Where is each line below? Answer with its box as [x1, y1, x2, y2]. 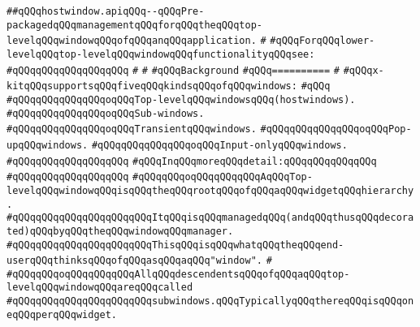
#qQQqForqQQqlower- [270, 35, 375, 47]
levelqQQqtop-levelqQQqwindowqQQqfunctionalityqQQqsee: [6, 48, 315, 60]
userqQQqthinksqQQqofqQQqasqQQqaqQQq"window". [6, 255, 262, 267]
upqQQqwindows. [6, 139, 89, 151]
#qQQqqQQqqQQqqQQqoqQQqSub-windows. [6, 107, 205, 119]
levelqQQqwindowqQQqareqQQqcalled [6, 282, 193, 294]
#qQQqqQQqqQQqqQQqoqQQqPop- [260, 123, 412, 136]
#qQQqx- [343, 64, 384, 76]
